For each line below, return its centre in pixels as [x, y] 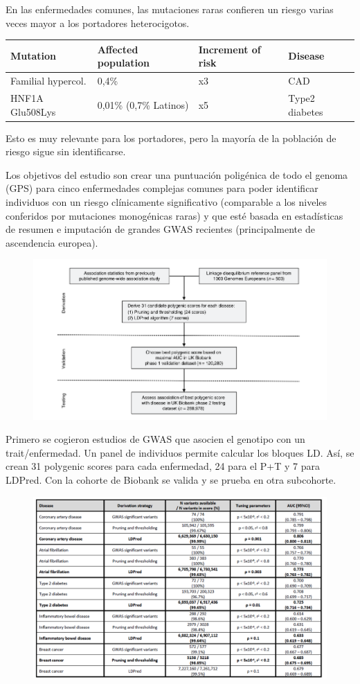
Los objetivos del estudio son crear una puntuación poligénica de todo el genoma [177, 174]
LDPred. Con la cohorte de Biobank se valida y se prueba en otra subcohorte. [171, 479]
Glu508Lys [33, 111]
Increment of [229, 49]
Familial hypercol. [48, 81]
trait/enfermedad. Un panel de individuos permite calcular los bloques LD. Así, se [180, 452]
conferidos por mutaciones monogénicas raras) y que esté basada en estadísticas [174, 215]
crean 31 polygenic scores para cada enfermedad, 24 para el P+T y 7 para [163, 466]
